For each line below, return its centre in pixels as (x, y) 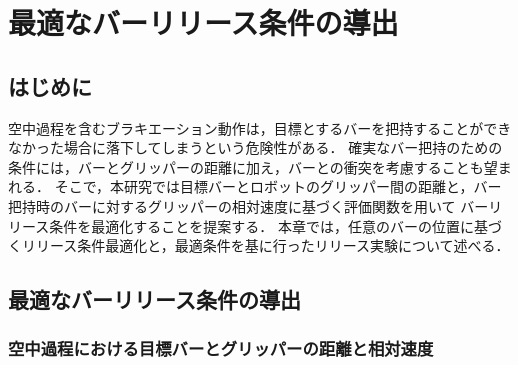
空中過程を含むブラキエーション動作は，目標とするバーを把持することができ (260, 127)
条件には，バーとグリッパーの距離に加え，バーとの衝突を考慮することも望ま (260, 166)
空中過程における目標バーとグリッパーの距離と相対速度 (221, 348)
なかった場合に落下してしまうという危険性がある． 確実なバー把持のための (255, 147)
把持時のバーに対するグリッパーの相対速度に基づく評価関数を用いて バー (248, 205)
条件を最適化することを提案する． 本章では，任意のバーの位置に (261, 225)
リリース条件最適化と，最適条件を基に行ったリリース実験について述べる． (265, 245)
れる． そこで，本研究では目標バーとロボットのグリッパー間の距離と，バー (255, 186)
